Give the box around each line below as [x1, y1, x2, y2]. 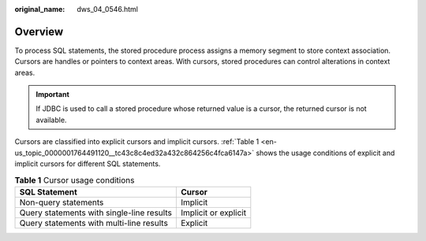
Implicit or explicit [180, 207, 247, 218]
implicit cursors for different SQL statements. [14, 159, 161, 169]
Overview [14, 24, 64, 39]
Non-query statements [19, 197, 104, 208]
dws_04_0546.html [77, 5, 138, 13]
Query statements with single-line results [19, 207, 173, 218]
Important [35, 90, 70, 99]
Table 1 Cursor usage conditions [14, 174, 135, 185]
